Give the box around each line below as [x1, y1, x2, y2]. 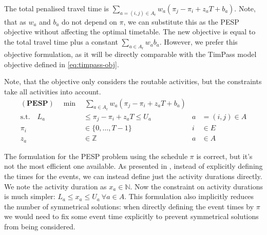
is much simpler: [4, 191, 55, 202]
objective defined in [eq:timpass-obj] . [4, 58, 119, 69]
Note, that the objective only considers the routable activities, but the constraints [4, 76, 262, 87]
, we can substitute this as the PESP [123, 16, 239, 27]
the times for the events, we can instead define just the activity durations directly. [4, 171, 262, 182]
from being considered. [4, 221, 75, 232]
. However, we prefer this [159, 36, 238, 47]
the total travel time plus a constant [4, 36, 118, 47]
